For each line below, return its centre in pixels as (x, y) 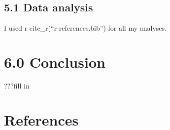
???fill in (17, 85)
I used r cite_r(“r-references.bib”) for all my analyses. (85, 28)
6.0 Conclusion (55, 62)
